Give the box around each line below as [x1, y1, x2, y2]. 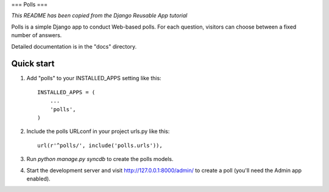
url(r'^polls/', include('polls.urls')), [37, 142, 163, 149]
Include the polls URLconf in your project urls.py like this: [26, 128, 170, 135]
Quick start [11, 58, 55, 69]
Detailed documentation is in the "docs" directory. [11, 43, 137, 50]
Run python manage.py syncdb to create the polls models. [26, 156, 174, 163]
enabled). [26, 175, 51, 182]
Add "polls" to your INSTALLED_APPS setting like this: [26, 75, 161, 82]
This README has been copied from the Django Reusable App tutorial [11, 12, 188, 19]
